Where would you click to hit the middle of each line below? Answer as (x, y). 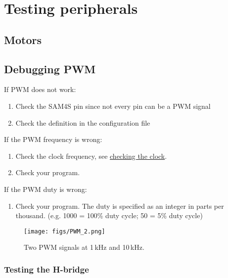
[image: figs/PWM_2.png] (65, 231)
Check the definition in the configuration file (83, 122)
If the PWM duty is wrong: (46, 189)
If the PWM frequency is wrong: (53, 139)
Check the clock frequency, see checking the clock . (91, 156)
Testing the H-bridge (46, 269)
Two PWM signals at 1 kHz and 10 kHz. (84, 247)
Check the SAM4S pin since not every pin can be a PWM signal (113, 106)
